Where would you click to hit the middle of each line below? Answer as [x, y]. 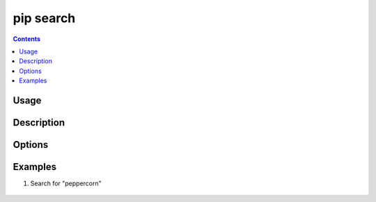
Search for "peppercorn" [66, 183]
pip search [44, 18]
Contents [27, 39]
